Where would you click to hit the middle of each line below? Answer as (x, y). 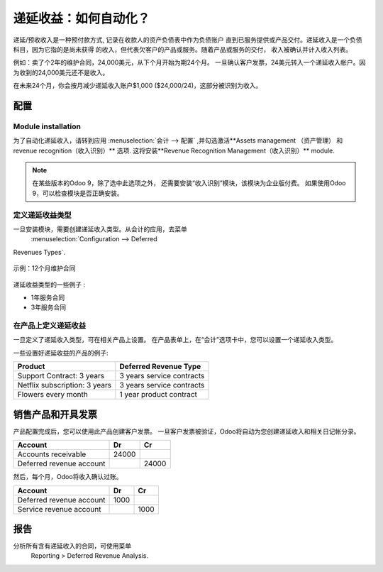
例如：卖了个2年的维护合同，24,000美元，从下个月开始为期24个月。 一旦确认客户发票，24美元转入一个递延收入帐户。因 (189, 62)
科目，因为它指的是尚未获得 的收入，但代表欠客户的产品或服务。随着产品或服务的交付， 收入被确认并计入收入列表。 (183, 49)
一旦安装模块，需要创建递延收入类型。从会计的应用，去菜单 (100, 229)
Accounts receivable (52, 454)
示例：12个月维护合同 (44, 268)
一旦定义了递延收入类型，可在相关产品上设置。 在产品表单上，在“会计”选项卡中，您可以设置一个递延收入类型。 (175, 340)
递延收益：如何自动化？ (82, 18)
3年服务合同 (49, 307)
